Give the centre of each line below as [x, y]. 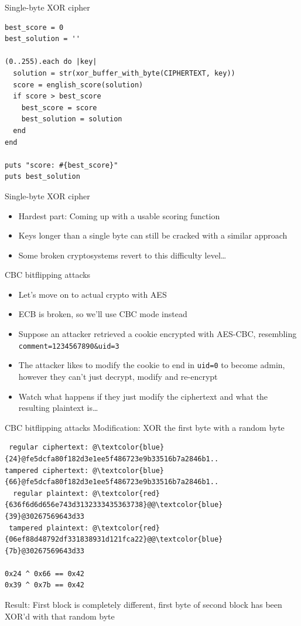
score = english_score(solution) [78, 85]
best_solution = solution [72, 119]
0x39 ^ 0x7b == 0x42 [45, 585]
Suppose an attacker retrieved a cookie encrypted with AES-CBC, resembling [158, 334]
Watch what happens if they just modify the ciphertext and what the [143, 396]
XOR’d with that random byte [60, 616]
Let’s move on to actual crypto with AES [93, 294]
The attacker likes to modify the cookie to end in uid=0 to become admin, [152, 365]
